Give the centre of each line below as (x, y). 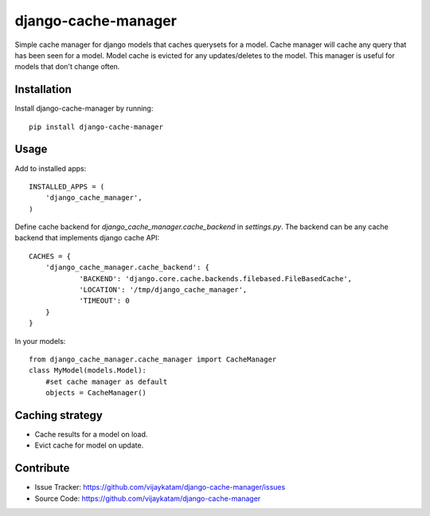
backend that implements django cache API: (87, 238)
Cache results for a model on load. (91, 435)
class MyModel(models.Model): (88, 371)
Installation (43, 90)
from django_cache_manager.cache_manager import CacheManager (153, 360)
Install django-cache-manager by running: (84, 108)
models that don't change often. (67, 67)
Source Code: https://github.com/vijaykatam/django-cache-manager (148, 498)
